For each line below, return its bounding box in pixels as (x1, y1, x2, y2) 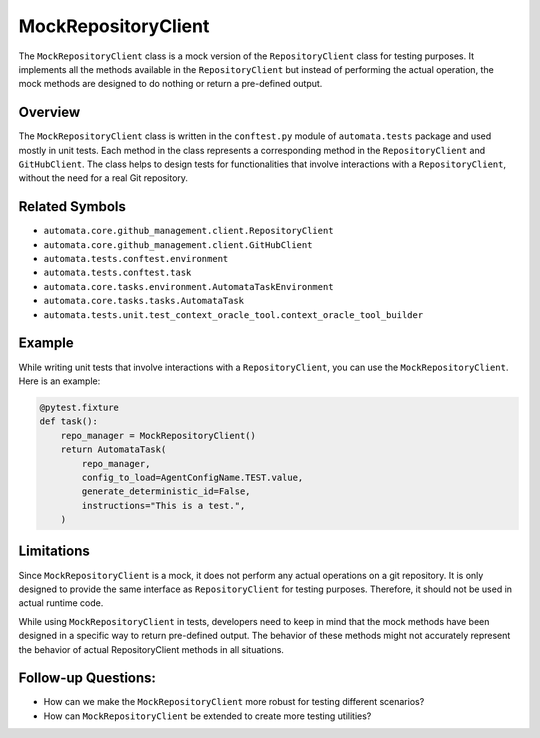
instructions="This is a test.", (81, 500, 246, 511)
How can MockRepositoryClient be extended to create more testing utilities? (43, 710, 372, 722)
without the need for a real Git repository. (18, 172, 189, 184)
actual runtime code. (18, 597, 104, 609)
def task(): (39, 416, 99, 427)
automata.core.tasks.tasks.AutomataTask (43, 295, 245, 307)
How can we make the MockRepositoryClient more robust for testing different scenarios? (43, 696, 425, 708)
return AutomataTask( (60, 444, 167, 455)
